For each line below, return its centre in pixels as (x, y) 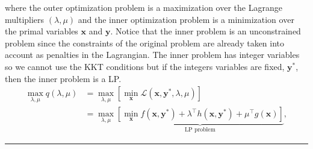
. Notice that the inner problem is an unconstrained (206, 31)
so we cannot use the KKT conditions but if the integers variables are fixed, (145, 66)
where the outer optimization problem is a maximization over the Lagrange (144, 7)
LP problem (200, 130)
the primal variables (42, 31)
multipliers (25, 19)
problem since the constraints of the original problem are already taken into (145, 43)
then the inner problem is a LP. (63, 78)
